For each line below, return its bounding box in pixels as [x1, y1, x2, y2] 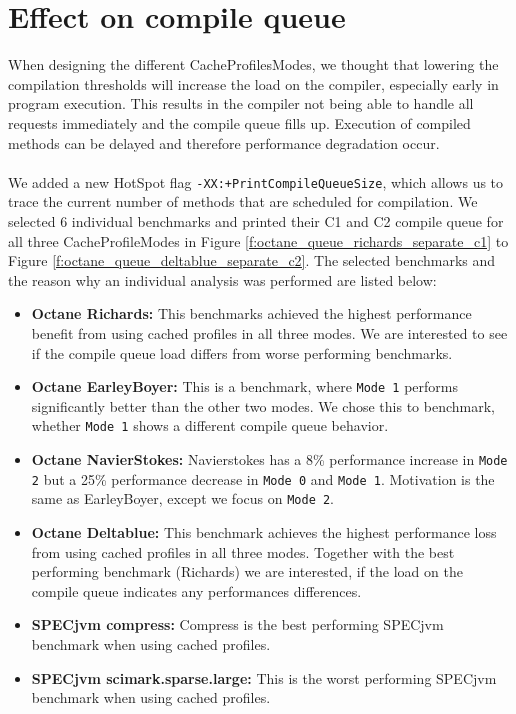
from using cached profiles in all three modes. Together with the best [31, 541, 455, 562]
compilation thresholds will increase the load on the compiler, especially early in [8, 73, 499, 94]
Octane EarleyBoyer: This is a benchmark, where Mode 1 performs [31, 376, 458, 397]
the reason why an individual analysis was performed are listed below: [8, 269, 437, 290]
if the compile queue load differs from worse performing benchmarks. [31, 342, 453, 363]
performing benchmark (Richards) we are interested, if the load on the [31, 561, 463, 582]
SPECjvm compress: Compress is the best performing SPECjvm [31, 614, 444, 635]
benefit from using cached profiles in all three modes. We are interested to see [31, 322, 508, 343]
